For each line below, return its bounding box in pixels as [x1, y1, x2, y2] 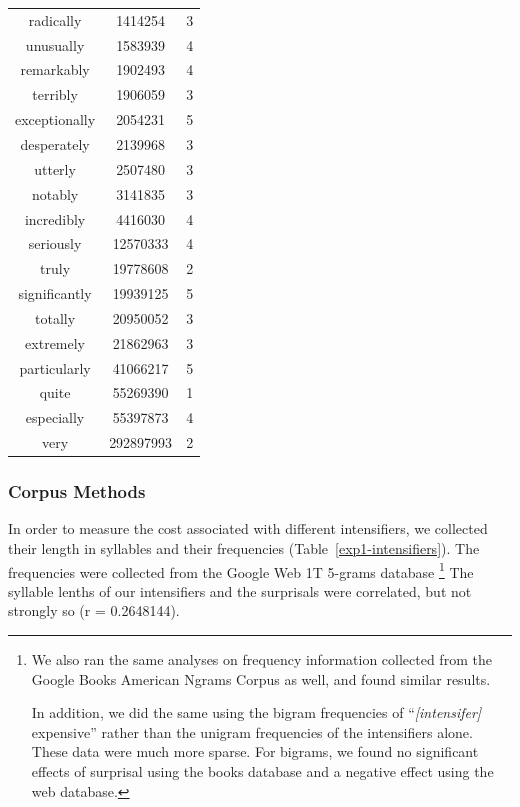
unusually [25, 34, 85, 55]
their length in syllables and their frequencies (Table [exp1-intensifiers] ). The [8, 538, 480, 558]
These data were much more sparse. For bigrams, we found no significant [31, 741, 479, 762]
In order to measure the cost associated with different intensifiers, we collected [8, 518, 488, 539]
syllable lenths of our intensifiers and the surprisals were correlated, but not [8, 580, 472, 601]
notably [31, 183, 79, 204]
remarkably [20, 59, 90, 80]
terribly [32, 84, 78, 105]
